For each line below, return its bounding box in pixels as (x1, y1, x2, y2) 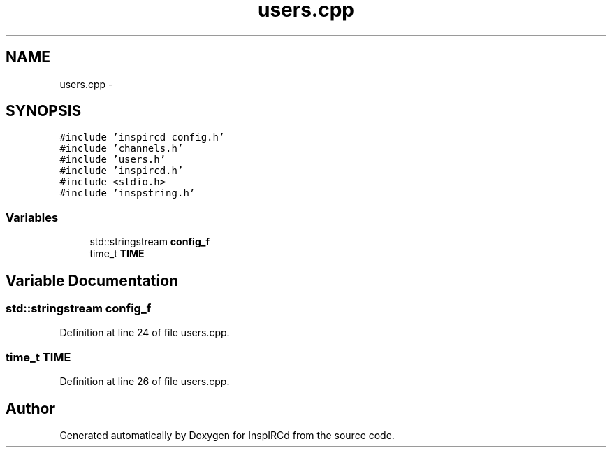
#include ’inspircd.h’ (59, 165, 184, 177)
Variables (6, 210, 59, 224)
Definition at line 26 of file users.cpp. (59, 375, 230, 388)
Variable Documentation (6, 271, 179, 289)
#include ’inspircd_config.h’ (59, 131, 225, 143)
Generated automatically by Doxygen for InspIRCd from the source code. (59, 429, 395, 441)
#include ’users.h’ (59, 154, 166, 166)
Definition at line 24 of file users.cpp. (59, 326, 230, 339)
